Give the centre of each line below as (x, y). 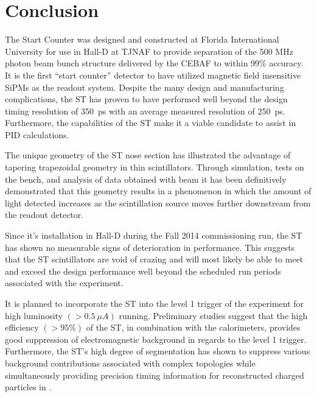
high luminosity (34, 315)
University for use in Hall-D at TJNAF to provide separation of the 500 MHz (149, 51)
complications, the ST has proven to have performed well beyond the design (146, 99)
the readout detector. (44, 215)
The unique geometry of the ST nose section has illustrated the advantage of (148, 155)
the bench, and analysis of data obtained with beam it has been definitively (146, 179)
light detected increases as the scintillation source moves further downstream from (158, 202)
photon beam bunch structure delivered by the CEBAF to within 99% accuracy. (154, 63)
